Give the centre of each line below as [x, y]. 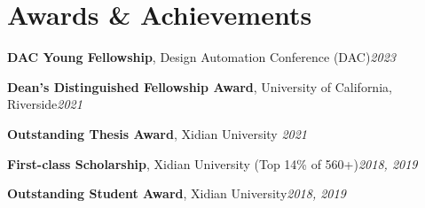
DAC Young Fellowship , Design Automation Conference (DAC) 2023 [201, 57]
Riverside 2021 [45, 104]
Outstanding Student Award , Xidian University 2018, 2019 [177, 193]
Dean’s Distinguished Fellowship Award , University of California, [200, 86]
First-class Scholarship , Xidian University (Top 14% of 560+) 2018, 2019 [212, 163]
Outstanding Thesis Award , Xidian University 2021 [157, 133]
